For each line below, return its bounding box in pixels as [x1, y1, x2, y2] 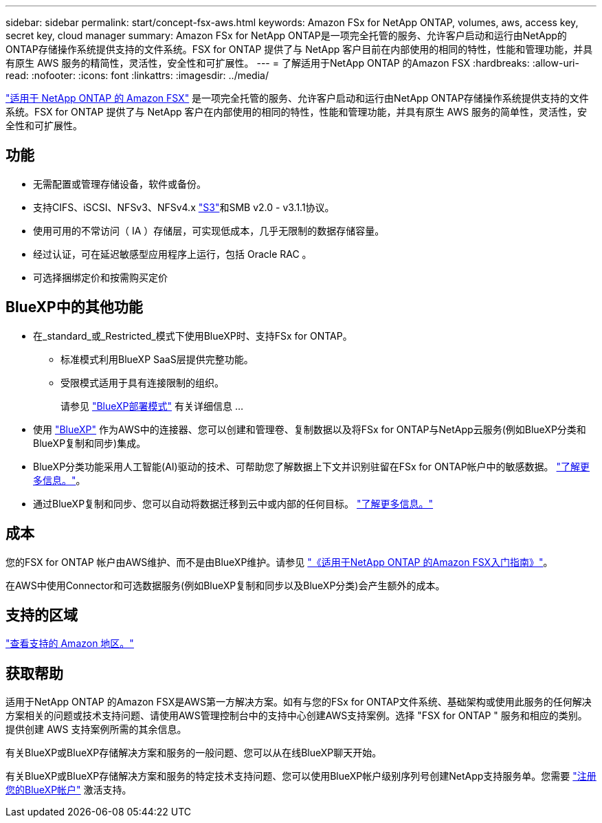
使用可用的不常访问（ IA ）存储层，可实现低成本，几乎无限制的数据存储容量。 [33, 224, 385, 237]
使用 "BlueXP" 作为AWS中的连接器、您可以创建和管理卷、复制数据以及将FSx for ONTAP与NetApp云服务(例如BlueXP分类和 [33, 423, 586, 435]
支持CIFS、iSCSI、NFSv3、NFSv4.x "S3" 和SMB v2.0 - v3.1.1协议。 [33, 201, 335, 213]
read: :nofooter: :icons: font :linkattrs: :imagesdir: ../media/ [5, 69, 269, 81]
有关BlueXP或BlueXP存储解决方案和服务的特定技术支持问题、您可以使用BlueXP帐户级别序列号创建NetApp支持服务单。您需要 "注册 [5, 770, 597, 782]
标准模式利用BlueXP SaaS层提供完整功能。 [60, 353, 254, 365]
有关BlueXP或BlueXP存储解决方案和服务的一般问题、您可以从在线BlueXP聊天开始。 [5, 747, 382, 759]
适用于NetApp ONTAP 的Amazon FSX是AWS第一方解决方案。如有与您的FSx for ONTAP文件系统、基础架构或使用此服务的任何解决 [5, 696, 592, 708]
